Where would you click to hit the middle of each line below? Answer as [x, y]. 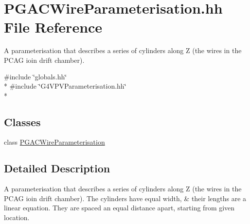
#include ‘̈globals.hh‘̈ [36, 76]
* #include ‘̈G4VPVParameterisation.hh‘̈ [65, 86]
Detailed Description [57, 168]
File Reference [53, 27]
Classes [22, 121]
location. [17, 217]
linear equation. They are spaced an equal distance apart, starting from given [119, 208]
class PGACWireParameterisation [54, 142]
